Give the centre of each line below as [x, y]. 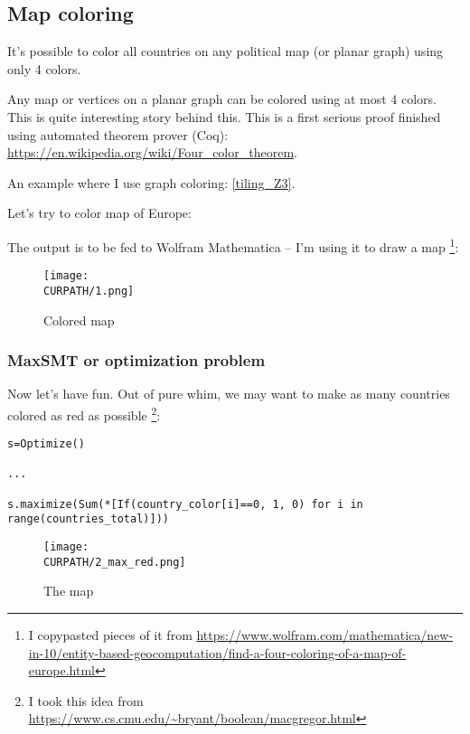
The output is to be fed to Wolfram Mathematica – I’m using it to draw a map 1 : [233, 245]
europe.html [61, 670]
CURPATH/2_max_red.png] [115, 562]
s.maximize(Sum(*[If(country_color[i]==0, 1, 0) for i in [185, 504]
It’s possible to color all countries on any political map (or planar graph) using [226, 51]
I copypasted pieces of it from [110, 635]
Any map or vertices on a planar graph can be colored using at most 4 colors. [222, 99]
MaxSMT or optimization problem [136, 360]
